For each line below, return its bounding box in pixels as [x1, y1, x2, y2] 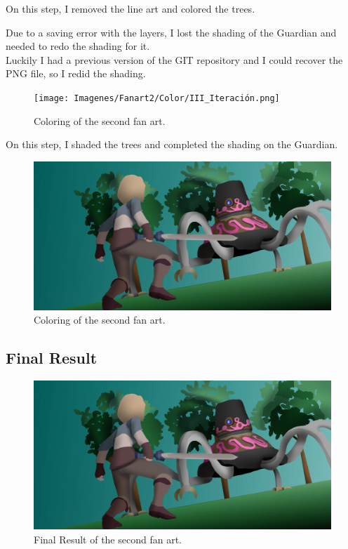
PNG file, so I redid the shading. [6, 66, 146, 81]
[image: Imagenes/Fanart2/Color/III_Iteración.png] [34, 93, 280, 103]
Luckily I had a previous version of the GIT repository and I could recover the [6, 52, 343, 67]
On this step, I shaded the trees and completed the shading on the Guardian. [6, 137, 338, 152]
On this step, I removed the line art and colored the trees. [6, 1, 255, 15]
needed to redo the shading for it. [6, 39, 150, 53]
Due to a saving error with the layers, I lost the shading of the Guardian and [6, 25, 337, 39]
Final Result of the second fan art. [34, 531, 182, 546]
